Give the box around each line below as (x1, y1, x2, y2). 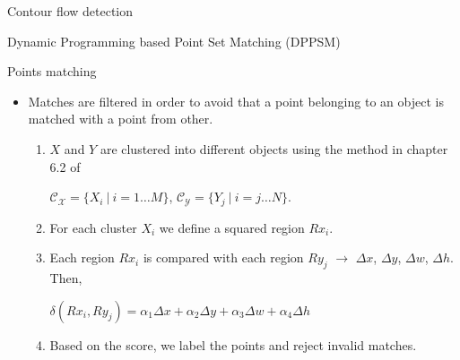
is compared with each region (143, 248, 304, 267)
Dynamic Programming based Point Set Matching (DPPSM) (7, 31, 341, 50)
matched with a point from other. (28, 109, 213, 128)
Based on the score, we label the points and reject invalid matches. (49, 335, 417, 354)
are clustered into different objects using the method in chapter (100, 139, 448, 158)
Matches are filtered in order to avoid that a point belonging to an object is (28, 91, 444, 110)
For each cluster (49, 218, 137, 236)
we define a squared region (159, 218, 305, 236)
